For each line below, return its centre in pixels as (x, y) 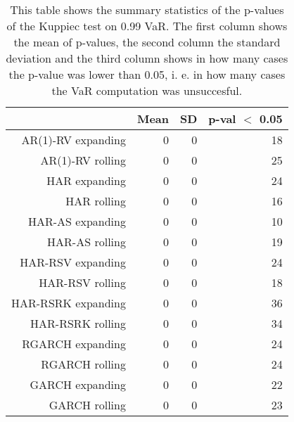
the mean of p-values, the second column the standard (147, 42)
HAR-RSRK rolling (78, 323)
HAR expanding (86, 180)
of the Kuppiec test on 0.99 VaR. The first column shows (147, 26)
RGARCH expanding (74, 344)
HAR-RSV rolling (82, 282)
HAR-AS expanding (77, 221)
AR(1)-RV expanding (73, 140)
